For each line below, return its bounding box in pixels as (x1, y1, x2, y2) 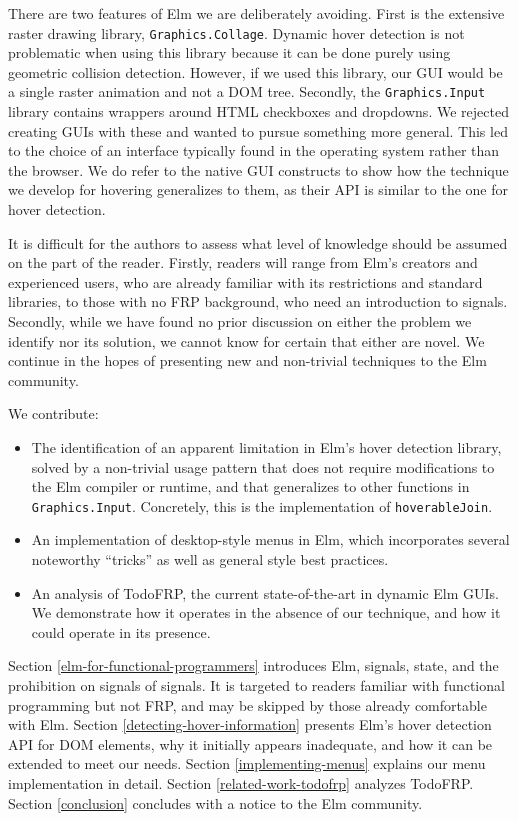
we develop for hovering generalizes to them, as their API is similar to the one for (8, 179, 509, 200)
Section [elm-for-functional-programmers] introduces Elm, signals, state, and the (8, 655, 499, 676)
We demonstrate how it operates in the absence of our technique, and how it (31, 602, 501, 623)
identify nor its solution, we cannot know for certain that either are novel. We (8, 330, 485, 351)
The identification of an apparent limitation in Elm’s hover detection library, (31, 437, 502, 457)
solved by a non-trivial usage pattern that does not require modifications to (31, 456, 495, 477)
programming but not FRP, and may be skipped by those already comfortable (8, 694, 487, 715)
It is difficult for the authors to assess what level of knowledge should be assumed (8, 232, 508, 253)
